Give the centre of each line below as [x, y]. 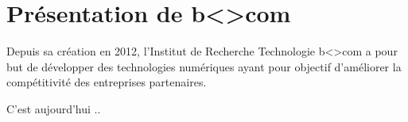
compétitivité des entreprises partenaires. [107, 82]
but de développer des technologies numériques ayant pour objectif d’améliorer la [204, 66]
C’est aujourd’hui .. [54, 108]
